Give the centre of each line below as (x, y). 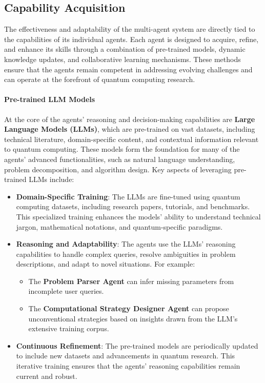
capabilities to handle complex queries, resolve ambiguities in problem (126, 254)
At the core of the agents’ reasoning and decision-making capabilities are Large (130, 119)
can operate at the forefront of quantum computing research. (100, 79)
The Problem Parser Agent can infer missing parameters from (131, 281)
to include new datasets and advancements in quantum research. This (126, 356)
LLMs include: (52, 179)
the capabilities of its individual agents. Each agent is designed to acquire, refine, (131, 39)
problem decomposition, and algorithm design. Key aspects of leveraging (118, 169)
